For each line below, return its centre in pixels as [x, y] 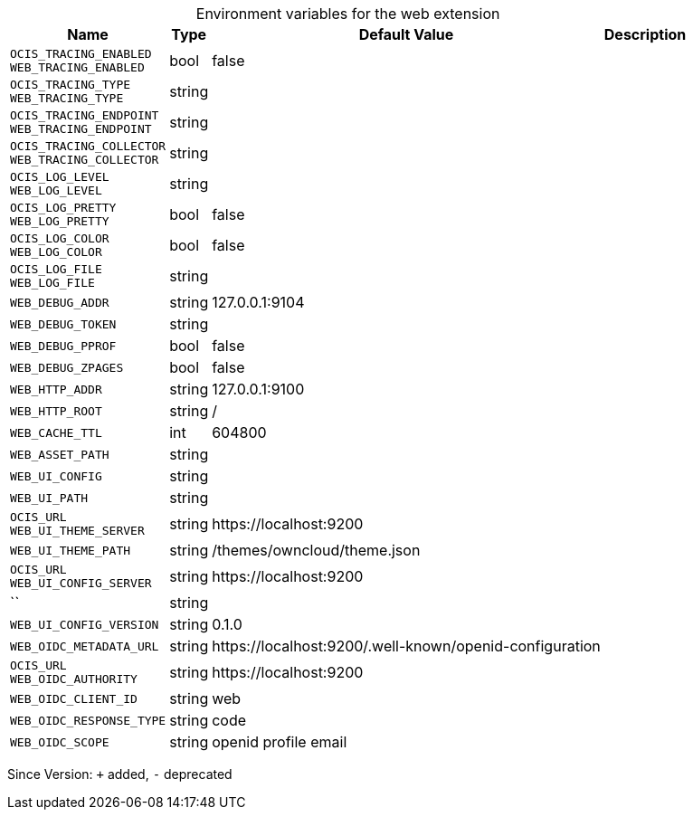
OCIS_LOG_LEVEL [60, 177]
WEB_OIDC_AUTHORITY [74, 679]
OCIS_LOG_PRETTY [63, 208]
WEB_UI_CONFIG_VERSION [85, 624]
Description [645, 34]
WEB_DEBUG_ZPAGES [67, 367]
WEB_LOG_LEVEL [56, 190]
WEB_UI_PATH [49, 498]
